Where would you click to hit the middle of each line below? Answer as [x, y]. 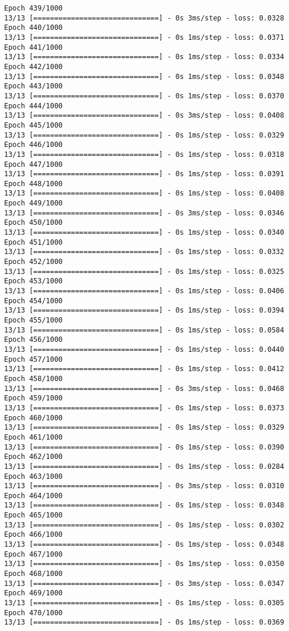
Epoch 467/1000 [34, 554]
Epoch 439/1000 [34, 8]
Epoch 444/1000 [34, 106]
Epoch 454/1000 [34, 301]
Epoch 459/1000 [34, 398]
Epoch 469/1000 [34, 593]
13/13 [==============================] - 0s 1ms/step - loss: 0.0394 [144, 311]
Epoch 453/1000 [34, 281]
